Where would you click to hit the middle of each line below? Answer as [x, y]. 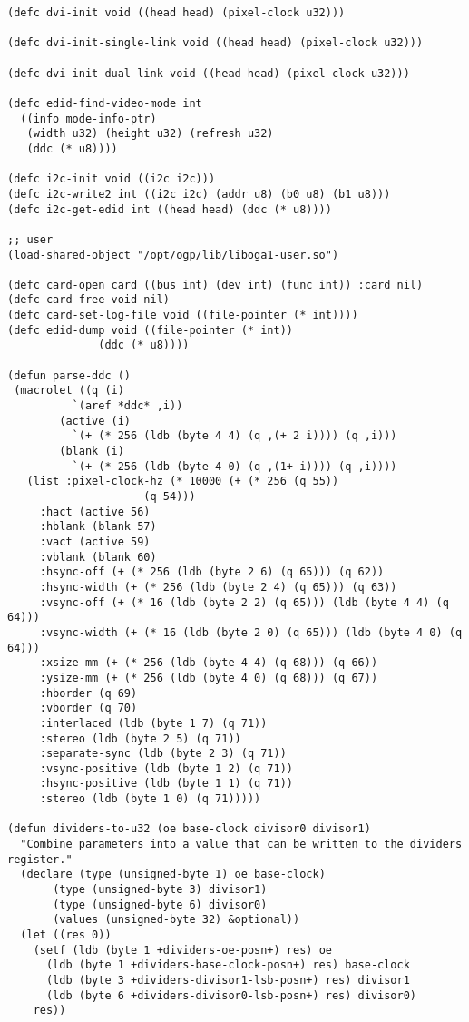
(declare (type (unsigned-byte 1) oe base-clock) [173, 875]
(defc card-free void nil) [88, 300]
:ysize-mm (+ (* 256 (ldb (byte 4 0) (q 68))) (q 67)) [209, 678]
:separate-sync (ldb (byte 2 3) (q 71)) [163, 754]
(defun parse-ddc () [69, 375]
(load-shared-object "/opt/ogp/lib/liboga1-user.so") [173, 255]
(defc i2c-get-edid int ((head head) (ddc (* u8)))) [170, 209]
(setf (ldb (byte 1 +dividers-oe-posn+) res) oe [182, 950]
